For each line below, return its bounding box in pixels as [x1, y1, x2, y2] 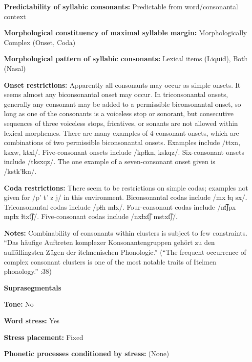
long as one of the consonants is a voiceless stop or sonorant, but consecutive [4, 108, 234, 119]
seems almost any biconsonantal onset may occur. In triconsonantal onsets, [4, 89, 228, 99]
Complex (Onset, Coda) [4, 37, 76, 47]
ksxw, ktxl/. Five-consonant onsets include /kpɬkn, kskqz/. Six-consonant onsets [4, 146, 244, 157]
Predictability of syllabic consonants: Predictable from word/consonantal [4, 1, 238, 11]
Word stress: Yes [4, 315, 60, 326]
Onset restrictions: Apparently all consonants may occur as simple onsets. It [4, 79, 241, 90]
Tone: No [4, 299, 34, 309]
